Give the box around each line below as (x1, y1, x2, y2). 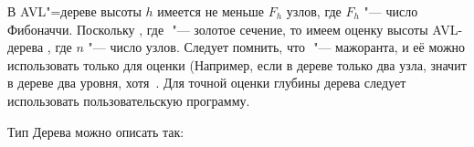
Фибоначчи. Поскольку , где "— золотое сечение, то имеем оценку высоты (7, 19, 428, 38)
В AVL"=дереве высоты (7, 2, 142, 20)
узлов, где (286, 2, 342, 20)
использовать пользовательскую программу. (7, 90, 250, 110)
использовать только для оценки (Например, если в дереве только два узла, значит (7, 55, 467, 74)
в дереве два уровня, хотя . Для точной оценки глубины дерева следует (7, 73, 406, 92)
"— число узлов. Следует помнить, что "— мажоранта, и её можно (88, 37, 466, 57)
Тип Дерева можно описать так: (7, 121, 184, 141)
